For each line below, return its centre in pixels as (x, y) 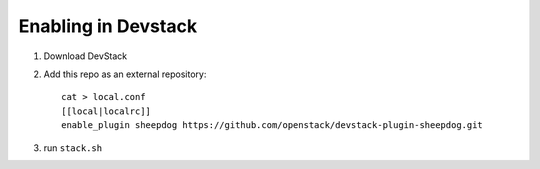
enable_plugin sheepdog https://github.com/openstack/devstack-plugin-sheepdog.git (272, 125)
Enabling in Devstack (108, 26)
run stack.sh (73, 147)
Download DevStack (85, 56)
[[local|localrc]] (106, 111)
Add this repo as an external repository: (125, 74)
